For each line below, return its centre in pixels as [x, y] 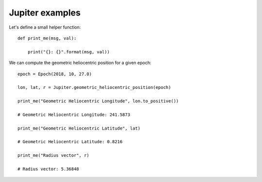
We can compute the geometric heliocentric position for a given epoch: [80, 63]
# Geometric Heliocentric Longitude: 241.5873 [74, 115]
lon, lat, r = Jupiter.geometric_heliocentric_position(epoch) [94, 88]
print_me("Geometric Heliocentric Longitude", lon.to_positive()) [98, 101]
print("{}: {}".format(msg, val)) [69, 52]
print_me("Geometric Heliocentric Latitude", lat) [79, 128]
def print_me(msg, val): [47, 38]
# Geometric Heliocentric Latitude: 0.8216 [70, 142]
